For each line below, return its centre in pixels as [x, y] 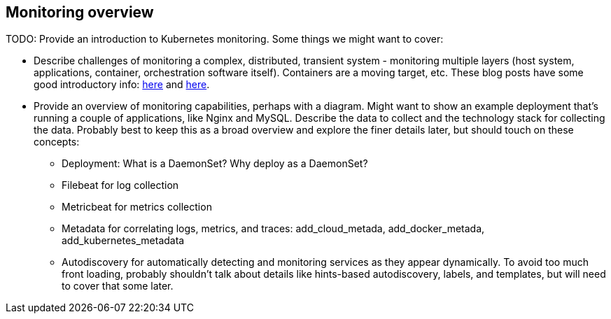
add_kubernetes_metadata [123, 241]
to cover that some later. [118, 286]
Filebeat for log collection [120, 185]
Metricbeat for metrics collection [137, 207]
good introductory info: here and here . [122, 85]
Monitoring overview [80, 12]
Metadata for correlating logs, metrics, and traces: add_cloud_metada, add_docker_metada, [273, 229]
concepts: [57, 142]
